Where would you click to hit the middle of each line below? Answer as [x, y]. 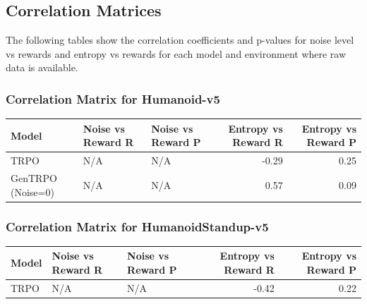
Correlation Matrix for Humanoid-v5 [113, 98]
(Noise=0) [32, 191]
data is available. [42, 67]
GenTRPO [34, 177]
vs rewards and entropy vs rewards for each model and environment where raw [176, 53]
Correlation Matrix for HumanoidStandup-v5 [137, 226]
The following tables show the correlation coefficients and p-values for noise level [180, 40]
